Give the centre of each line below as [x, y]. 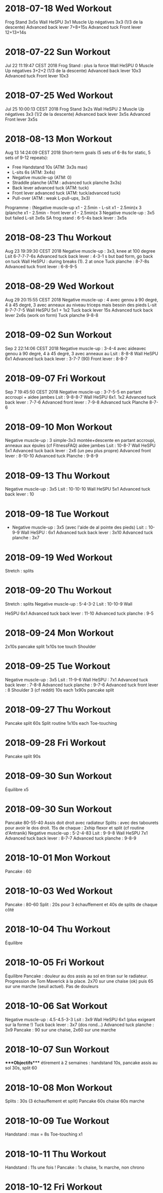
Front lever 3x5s [21, 119]
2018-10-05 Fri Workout [55, 962]
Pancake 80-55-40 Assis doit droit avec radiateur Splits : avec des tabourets [82, 823]
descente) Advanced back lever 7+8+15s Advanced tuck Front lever [73, 27]
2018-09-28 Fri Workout [55, 743]
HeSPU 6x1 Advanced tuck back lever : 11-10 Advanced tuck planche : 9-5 [80, 613]
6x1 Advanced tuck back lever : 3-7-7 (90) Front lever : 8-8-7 [66, 359]
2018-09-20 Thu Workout [58, 591]
